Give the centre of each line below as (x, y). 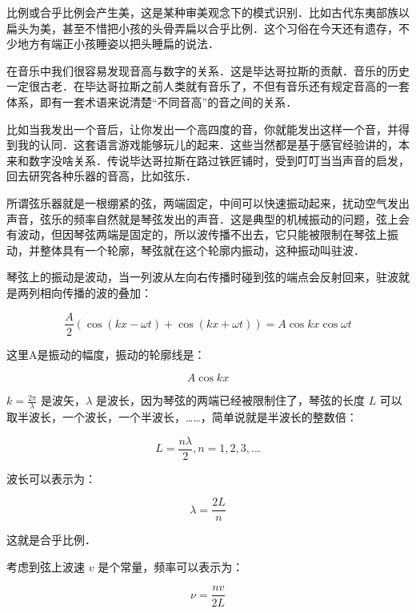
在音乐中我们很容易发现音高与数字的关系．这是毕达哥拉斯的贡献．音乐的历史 (208, 70)
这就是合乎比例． (51, 540)
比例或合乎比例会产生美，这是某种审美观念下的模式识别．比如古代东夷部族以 (208, 12)
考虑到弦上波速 (46, 566)
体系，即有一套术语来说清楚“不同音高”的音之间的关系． (152, 101)
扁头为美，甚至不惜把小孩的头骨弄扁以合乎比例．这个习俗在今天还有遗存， (202, 28)
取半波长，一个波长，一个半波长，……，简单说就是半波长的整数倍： (182, 416)
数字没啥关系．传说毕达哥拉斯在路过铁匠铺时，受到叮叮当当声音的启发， (219, 160)
